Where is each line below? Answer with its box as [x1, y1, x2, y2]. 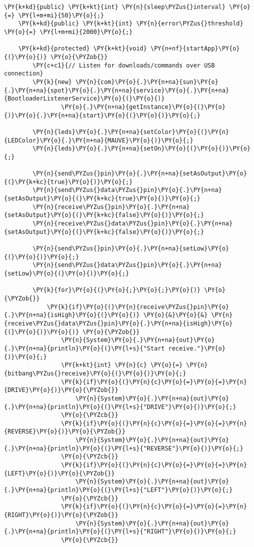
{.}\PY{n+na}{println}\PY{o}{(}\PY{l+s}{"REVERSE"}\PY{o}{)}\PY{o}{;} [4, 444, 244, 452]
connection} [4, 70, 43, 77]
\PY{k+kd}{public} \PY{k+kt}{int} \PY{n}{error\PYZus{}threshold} [18, 20, 244, 27]
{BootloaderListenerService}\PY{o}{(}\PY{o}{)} [4, 95, 165, 102]
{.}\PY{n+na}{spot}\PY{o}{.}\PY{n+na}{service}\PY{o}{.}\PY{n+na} [4, 86, 230, 94]
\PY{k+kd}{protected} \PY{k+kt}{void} [18, 45, 147, 52]
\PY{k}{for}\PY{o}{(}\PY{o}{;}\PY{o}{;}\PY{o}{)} [32, 286, 201, 294]
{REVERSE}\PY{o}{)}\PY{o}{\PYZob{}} [4, 428, 126, 435]
